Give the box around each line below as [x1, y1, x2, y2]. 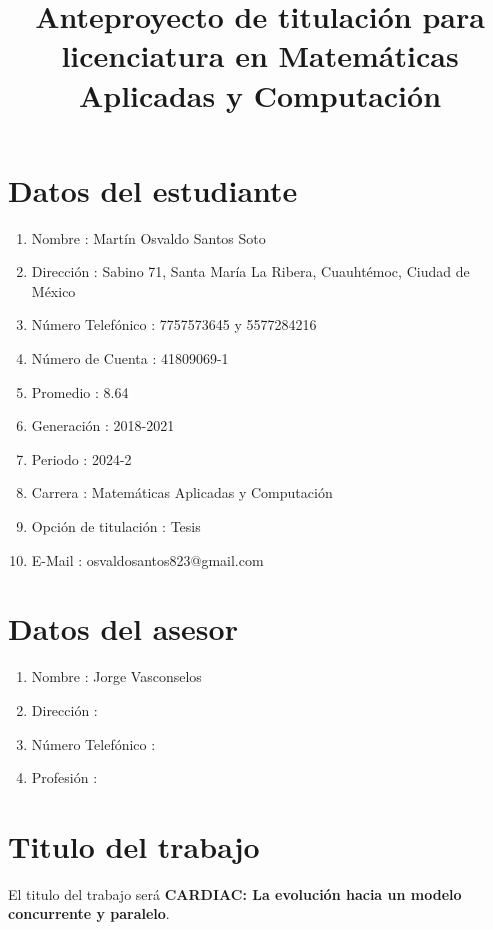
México [31, 280, 76, 301]
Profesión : [31, 767, 98, 788]
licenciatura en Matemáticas [61, 35, 459, 76]
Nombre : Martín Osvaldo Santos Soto [31, 227, 266, 248]
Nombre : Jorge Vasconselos [31, 666, 202, 687]
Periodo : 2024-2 [31, 448, 132, 469]
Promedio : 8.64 [31, 381, 129, 402]
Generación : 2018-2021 [31, 415, 175, 436]
